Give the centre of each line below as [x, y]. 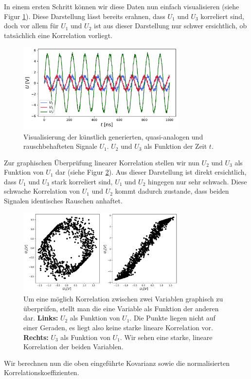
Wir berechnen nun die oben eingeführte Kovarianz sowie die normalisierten [117, 363]
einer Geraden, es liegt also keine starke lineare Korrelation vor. [118, 327]
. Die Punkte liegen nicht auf [172, 318]
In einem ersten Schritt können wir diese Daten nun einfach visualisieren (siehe [122, 6]
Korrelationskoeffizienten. [42, 372]
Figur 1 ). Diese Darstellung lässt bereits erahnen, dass [85, 16]
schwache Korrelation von [42, 191]
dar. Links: [41, 318]
